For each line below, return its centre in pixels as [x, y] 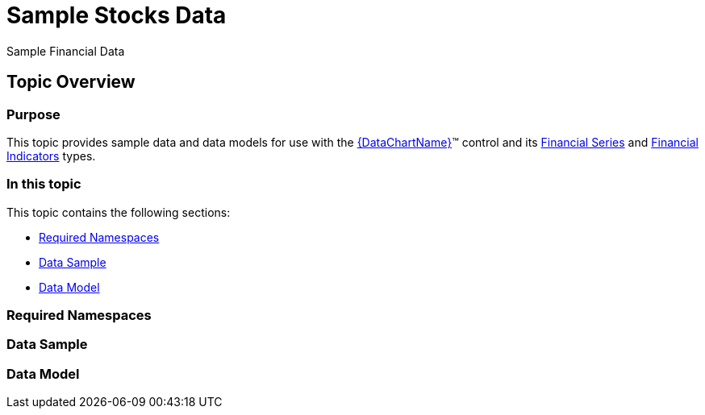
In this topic [44, 184]
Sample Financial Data [66, 51]
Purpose [33, 114]
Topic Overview [71, 82]
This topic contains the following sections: [119, 212]
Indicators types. [51, 156]
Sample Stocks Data [117, 15]
